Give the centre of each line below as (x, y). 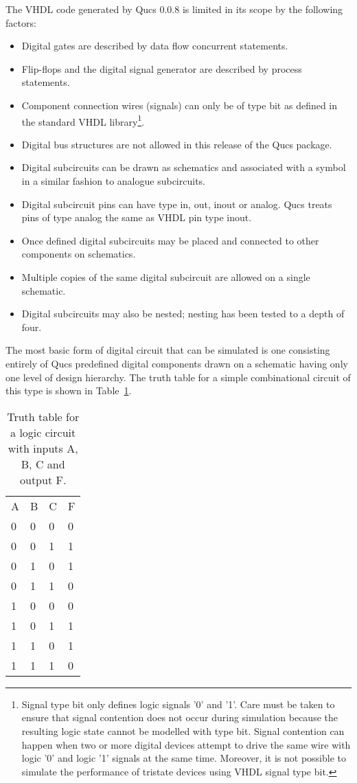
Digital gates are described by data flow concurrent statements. (155, 46)
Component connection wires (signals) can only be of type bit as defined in (180, 105)
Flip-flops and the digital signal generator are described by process (162, 68)
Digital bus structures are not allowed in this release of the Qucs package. (177, 144)
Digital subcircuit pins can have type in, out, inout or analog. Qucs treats (177, 204)
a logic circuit (43, 432)
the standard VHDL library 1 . (83, 120)
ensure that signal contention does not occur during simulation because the (180, 717)
